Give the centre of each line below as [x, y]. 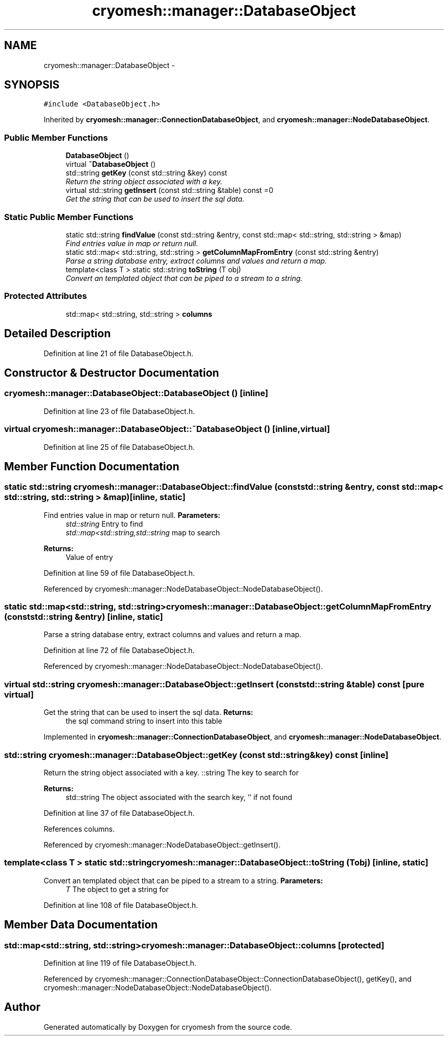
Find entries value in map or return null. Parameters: [132, 515]
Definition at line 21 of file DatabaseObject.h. [119, 353]
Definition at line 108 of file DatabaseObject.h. [121, 905]
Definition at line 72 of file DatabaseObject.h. [119, 651]
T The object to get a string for [117, 889]
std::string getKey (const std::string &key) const [147, 173]
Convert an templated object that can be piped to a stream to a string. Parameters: [183, 880]
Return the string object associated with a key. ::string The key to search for [171, 772]
